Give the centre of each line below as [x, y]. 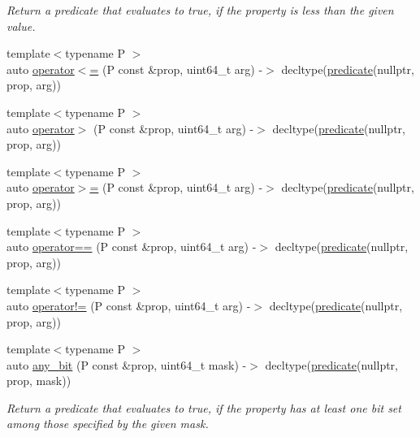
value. [21, 26]
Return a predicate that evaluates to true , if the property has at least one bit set [204, 407]
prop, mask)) [39, 381]
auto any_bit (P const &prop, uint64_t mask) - [127, 364]
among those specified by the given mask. [108, 424]
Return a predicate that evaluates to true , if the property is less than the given [200, 10]
